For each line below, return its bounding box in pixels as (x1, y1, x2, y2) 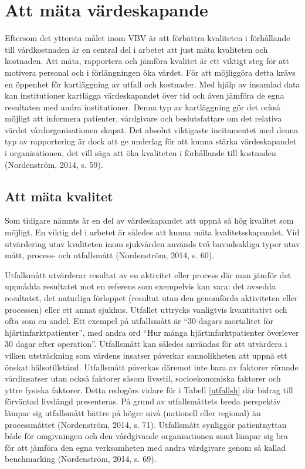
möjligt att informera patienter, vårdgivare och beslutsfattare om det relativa (5, 112, 282, 124)
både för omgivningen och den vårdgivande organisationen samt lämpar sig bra (5, 430, 289, 442)
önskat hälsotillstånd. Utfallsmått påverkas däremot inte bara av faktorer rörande (5, 360, 299, 373)
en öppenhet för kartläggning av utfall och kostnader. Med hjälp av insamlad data (5, 77, 300, 90)
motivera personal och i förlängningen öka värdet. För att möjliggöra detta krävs (5, 66, 296, 78)
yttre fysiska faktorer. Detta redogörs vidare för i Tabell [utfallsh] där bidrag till (5, 383, 293, 396)
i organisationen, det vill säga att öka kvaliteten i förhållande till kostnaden (5, 147, 276, 159)
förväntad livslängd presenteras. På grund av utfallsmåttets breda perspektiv (5, 395, 281, 407)
